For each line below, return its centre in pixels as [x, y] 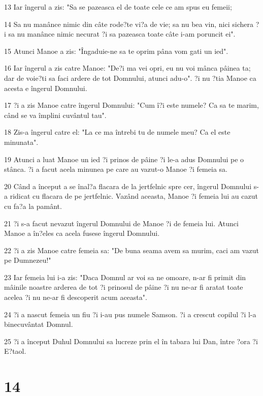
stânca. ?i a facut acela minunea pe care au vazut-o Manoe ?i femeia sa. [116, 169]
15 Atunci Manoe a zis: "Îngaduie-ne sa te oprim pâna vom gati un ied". [116, 51]
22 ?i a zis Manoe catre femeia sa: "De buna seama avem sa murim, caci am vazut [131, 250]
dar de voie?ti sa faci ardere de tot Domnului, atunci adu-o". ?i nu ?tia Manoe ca [130, 78]
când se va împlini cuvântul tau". [55, 115]
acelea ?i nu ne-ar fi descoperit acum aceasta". [76, 297]
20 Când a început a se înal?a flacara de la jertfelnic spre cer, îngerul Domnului [128, 186]
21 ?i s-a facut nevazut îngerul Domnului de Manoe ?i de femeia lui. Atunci [121, 223]
